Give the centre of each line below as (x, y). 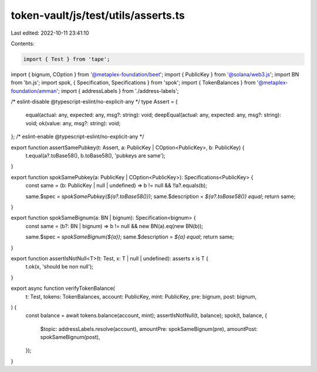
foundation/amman (34, 91)
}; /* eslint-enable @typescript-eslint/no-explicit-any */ (77, 137)
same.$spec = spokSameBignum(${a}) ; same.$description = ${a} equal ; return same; (130, 237)
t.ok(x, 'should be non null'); (60, 267)
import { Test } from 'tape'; (67, 59)
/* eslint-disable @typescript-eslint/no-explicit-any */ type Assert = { (95, 102)
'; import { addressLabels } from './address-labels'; (118, 91)
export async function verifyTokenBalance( (63, 289)
